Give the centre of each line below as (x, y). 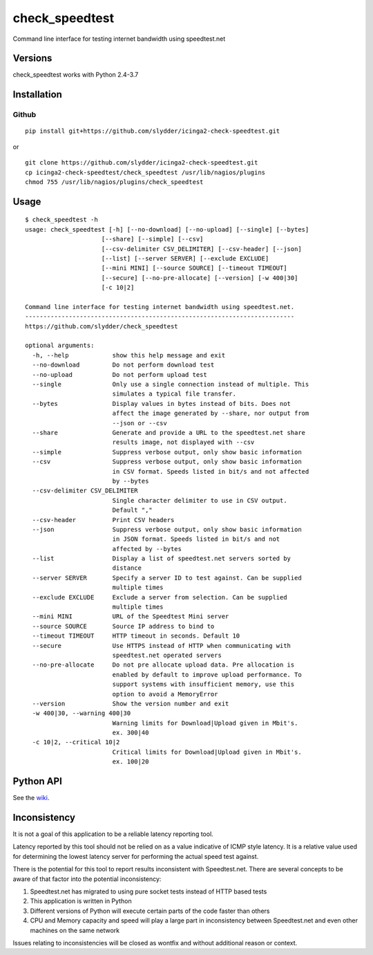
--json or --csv (140, 423)
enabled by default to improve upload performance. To (207, 675)
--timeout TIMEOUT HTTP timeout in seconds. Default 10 (136, 636)
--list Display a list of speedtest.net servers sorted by (162, 559)
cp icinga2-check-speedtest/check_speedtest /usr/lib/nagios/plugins (145, 172)
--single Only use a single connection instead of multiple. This (171, 384)
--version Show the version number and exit (131, 703)
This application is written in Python (81, 901)
